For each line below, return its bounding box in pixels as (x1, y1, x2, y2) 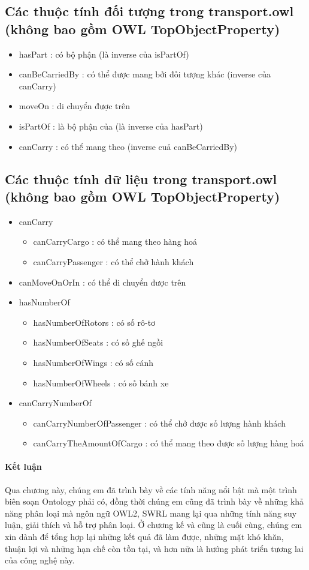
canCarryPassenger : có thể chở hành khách (33, 255, 194, 268)
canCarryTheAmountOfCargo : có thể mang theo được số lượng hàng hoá (33, 437, 304, 449)
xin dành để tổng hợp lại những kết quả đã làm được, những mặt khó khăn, (5, 530, 284, 543)
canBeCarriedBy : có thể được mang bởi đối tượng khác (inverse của (19, 68, 271, 80)
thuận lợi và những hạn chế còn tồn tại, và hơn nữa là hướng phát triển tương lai (5, 542, 304, 554)
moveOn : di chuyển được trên (19, 100, 130, 112)
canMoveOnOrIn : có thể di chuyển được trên (19, 275, 186, 288)
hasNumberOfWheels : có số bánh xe (33, 376, 169, 389)
